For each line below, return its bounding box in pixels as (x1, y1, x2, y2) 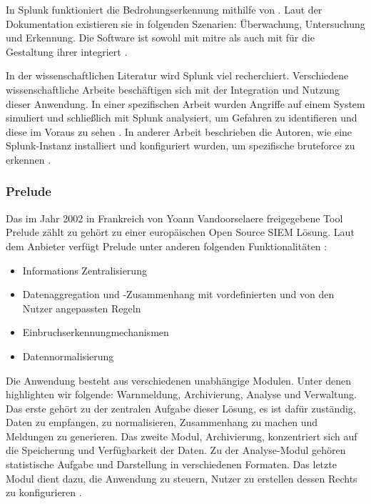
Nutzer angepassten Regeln (22, 300, 141, 315)
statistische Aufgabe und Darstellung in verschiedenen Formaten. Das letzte (6, 457, 337, 472)
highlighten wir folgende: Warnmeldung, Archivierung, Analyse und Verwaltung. (6, 387, 357, 402)
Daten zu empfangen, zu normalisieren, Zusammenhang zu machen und (6, 415, 318, 430)
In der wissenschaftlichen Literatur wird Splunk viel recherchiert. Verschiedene (6, 68, 349, 83)
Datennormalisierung (22, 348, 114, 363)
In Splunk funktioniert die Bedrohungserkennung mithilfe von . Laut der (6, 2, 322, 16)
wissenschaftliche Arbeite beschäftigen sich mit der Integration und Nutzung (6, 81, 340, 97)
